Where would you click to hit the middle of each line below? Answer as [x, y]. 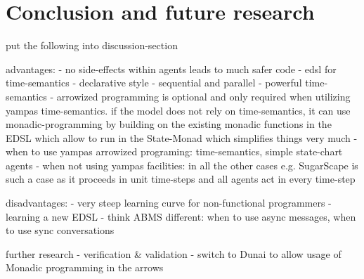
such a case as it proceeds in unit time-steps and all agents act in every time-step [181, 179]
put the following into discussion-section [92, 45]
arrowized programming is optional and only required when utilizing [203, 96]
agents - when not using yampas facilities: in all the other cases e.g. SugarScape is [182, 165]
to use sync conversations [60, 230]
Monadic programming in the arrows [85, 267]
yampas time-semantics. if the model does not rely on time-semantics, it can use [178, 110]
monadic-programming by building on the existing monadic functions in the [169, 124]
